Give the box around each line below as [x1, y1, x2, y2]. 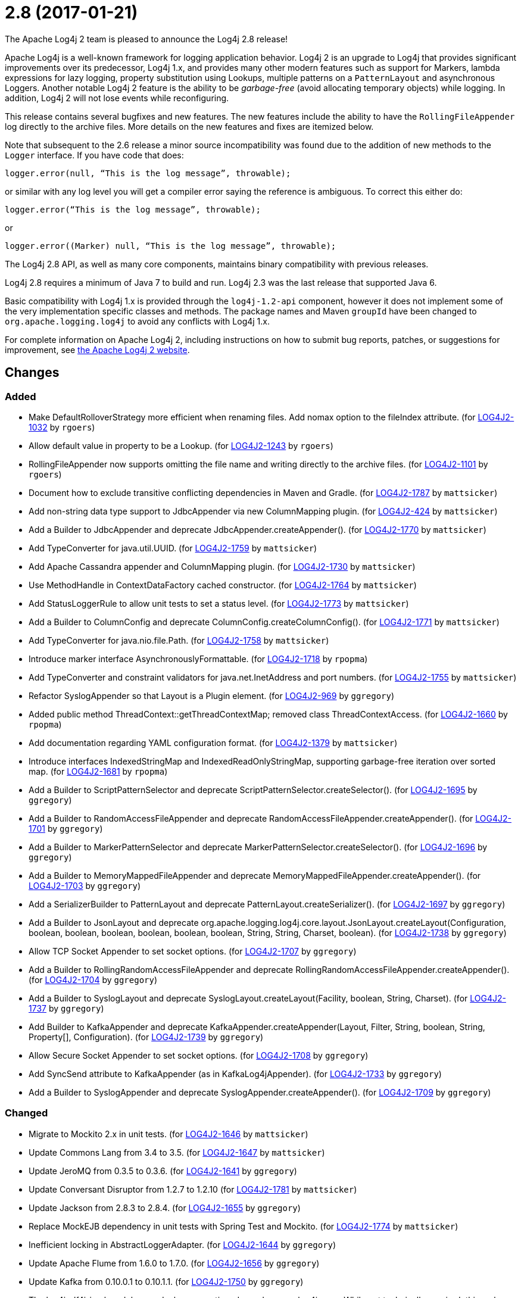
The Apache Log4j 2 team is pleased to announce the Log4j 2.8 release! [5, 33, 288, 44]
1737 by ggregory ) [29, 1003, 104, 1013]
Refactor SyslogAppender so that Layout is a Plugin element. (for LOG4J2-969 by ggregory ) [29, 690, 395, 701]
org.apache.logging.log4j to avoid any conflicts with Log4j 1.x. [5, 316, 270, 326]
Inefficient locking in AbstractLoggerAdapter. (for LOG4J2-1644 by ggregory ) [29, 1239, 336, 1250]
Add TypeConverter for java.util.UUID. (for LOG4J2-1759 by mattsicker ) [29, 542, 317, 553]
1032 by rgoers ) [29, 422, 95, 432]
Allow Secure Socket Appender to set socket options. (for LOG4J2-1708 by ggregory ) [29, 1050, 369, 1060]
